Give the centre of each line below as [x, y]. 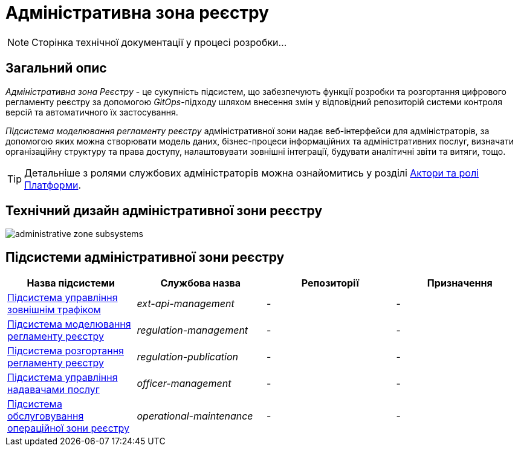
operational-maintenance [195, 416]
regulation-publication [188, 357]
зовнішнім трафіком [54, 310]
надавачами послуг [53, 390]
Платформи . [53, 185]
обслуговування [46, 416]
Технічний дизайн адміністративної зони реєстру [164, 211]
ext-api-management [186, 304]
